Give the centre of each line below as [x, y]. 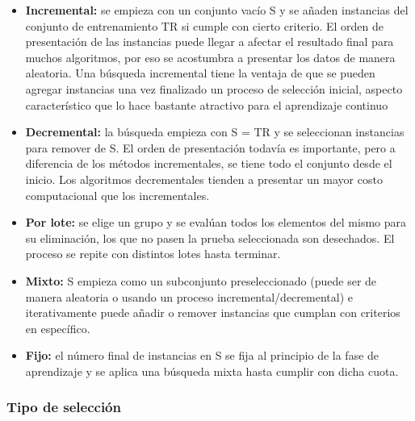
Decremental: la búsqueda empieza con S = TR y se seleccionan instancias [215, 132]
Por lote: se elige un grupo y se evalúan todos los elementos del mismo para [216, 222]
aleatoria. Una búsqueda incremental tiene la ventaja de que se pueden [200, 73]
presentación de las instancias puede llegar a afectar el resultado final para [210, 42]
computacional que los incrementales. [117, 195]
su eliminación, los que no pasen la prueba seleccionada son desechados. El [210, 238]
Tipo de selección [64, 407]
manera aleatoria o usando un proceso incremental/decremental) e [189, 296]
